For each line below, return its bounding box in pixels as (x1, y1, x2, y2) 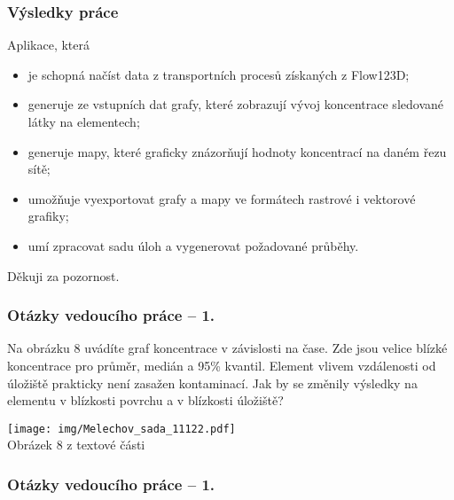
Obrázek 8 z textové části (7, 435, 145, 454)
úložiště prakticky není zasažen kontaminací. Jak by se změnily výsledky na (7, 373, 418, 392)
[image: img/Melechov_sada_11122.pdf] (7, 422, 236, 435)
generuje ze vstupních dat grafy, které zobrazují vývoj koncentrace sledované (27, 95, 443, 113)
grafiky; (27, 207, 69, 225)
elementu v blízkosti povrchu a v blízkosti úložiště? (7, 391, 284, 410)
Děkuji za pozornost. (7, 266, 120, 285)
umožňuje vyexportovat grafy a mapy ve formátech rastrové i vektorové (27, 189, 416, 207)
